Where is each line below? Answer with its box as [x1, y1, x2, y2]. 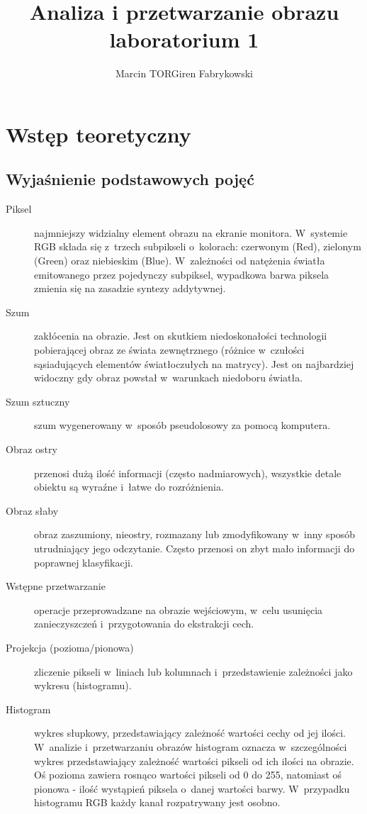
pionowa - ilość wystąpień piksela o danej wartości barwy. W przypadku [34, 781, 350, 796]
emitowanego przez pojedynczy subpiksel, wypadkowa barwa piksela [34, 267, 329, 281]
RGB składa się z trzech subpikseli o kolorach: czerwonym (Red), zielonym [34, 239, 361, 254]
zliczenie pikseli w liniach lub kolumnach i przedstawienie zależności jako [34, 664, 353, 679]
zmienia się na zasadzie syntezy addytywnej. [34, 281, 226, 296]
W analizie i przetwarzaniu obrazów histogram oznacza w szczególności [34, 739, 347, 754]
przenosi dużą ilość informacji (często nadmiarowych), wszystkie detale [34, 465, 341, 480]
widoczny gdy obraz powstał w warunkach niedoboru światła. [34, 370, 303, 385]
